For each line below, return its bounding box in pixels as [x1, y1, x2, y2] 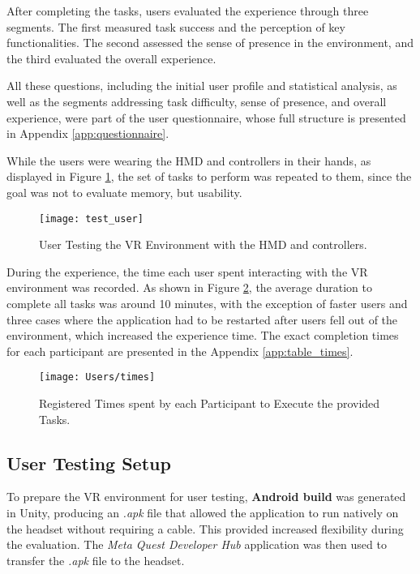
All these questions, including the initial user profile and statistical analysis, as [6, 77, 397, 94]
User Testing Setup [6, 450, 171, 475]
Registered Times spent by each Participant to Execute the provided [39, 395, 380, 411]
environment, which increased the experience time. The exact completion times [6, 327, 399, 344]
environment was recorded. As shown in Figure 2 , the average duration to [6, 279, 372, 296]
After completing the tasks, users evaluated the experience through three [6, 2, 369, 19]
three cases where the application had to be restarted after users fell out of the [6, 311, 398, 328]
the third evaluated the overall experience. [6, 49, 216, 66]
